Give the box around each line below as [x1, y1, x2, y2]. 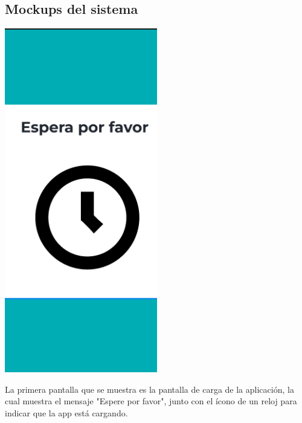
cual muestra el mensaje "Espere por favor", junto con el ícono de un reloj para [5, 395, 297, 407]
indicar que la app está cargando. [5, 406, 128, 419]
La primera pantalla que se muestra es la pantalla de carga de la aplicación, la [5, 383, 294, 395]
